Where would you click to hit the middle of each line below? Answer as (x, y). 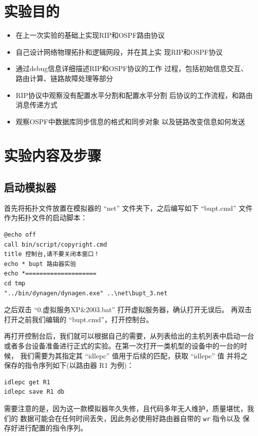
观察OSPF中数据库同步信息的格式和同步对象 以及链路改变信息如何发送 (130, 121)
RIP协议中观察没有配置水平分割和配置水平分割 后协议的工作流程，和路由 (134, 95)
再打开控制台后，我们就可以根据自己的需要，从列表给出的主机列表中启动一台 (129, 336)
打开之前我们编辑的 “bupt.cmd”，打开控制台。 (79, 319)
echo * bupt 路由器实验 (40, 264)
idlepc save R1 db (34, 392)
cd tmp (15, 284)
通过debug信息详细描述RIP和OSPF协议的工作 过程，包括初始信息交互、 (132, 68)
